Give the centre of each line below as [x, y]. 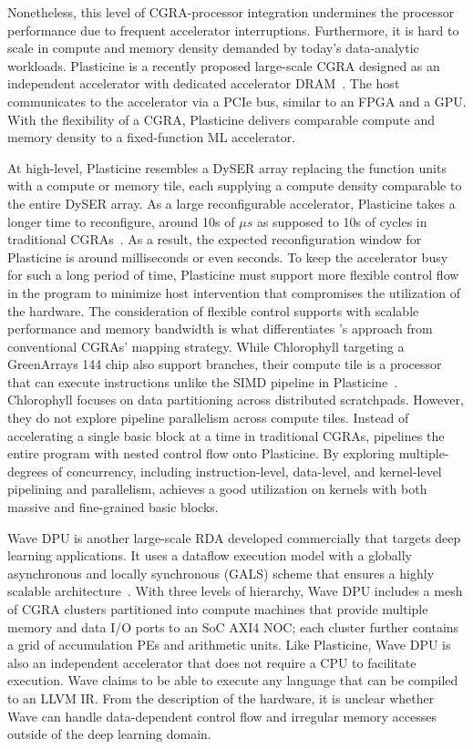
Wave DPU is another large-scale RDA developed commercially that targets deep [234, 537]
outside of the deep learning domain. [109, 734]
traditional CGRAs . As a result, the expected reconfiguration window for [215, 239]
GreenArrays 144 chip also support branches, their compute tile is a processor [225, 364]
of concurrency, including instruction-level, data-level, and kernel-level [247, 471]
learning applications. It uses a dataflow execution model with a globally [210, 555]
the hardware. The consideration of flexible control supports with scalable [213, 310]
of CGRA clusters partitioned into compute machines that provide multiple [218, 609]
